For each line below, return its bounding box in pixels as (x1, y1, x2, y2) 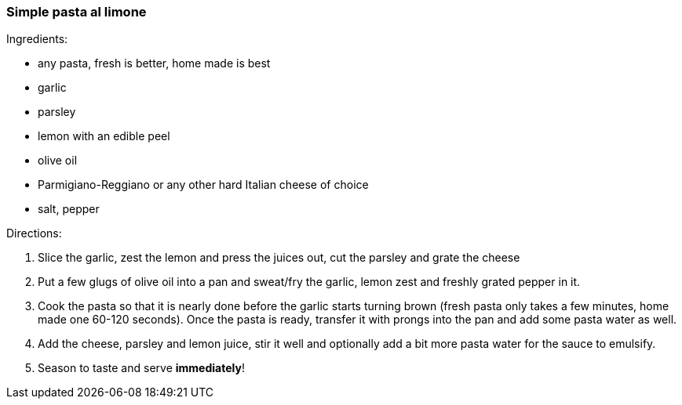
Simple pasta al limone (6, 4, 147, 20)
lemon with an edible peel (38, 129, 170, 143)
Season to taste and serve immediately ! (38, 361, 245, 375)
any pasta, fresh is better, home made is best (38, 56, 271, 71)
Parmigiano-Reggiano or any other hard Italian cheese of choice (38, 178, 369, 192)
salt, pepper (38, 202, 100, 216)
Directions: (6, 226, 62, 240)
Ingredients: (6, 32, 68, 46)
